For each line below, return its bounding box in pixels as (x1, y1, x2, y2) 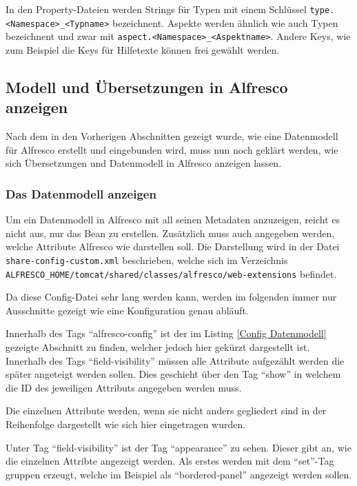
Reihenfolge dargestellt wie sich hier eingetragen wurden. (6, 417, 246, 431)
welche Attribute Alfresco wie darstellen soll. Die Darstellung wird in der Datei (6, 239, 340, 254)
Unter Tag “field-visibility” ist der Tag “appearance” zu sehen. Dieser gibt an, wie (6, 440, 351, 454)
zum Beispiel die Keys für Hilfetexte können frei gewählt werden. (6, 42, 280, 57)
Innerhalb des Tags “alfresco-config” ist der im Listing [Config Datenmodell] (6, 326, 327, 341)
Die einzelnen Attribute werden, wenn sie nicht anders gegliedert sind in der (6, 403, 327, 418)
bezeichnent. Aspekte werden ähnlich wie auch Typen (112, 15, 338, 30)
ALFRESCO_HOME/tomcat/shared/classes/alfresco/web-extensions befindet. (6, 266, 337, 281)
